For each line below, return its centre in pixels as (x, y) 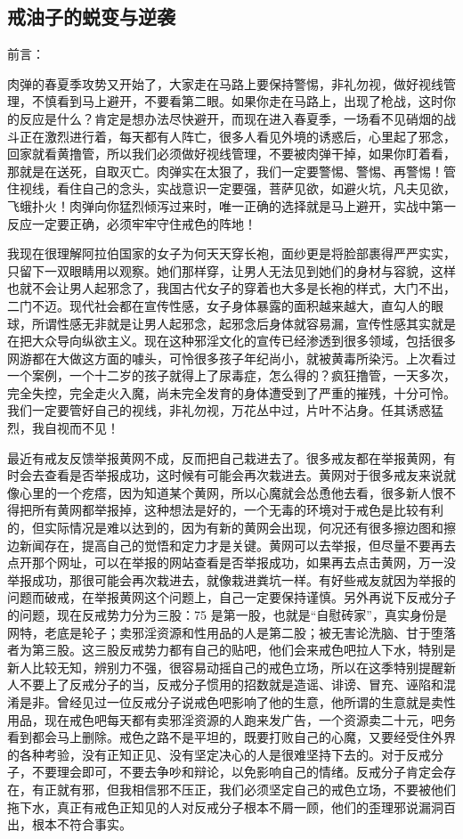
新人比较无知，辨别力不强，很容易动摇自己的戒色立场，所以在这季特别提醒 (225, 667)
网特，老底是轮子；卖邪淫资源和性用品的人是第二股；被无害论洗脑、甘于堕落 (231, 632)
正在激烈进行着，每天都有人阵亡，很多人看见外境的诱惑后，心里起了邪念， (237, 136)
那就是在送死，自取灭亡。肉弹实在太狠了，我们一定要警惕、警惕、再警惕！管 (231, 171)
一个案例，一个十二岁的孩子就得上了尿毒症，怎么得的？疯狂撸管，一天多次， (231, 375)
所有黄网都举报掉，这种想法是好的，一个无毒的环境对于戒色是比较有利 (237, 510)
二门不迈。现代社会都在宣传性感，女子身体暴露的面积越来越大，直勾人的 (219, 305)
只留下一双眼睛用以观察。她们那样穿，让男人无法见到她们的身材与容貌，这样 (231, 270)
